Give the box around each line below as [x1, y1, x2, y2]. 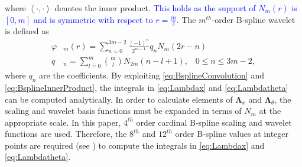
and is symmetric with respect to [33, 13, 153, 25]
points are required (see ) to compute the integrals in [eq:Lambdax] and [5, 139, 265, 151]
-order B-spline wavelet [212, 13, 295, 25]
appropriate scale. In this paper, [5, 116, 121, 128]
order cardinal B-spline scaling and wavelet [136, 116, 292, 128]
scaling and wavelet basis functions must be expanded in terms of [5, 104, 242, 117]
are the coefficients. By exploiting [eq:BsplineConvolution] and [39, 69, 264, 81]
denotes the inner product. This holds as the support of [54, 2, 256, 14]
